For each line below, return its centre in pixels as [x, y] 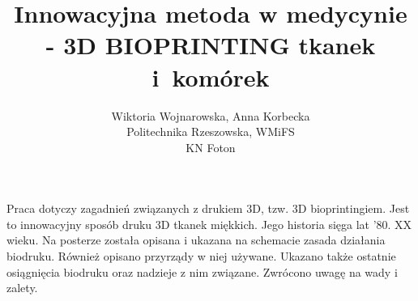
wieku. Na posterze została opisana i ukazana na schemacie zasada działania [196, 240]
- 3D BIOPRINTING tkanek [211, 45]
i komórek [211, 76]
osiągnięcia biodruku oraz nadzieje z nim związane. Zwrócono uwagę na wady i [202, 271]
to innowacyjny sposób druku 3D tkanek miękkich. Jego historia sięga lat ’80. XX [209, 224]
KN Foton [211, 147]
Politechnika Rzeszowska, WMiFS [211, 131]
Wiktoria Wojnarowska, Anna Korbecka [211, 115]
